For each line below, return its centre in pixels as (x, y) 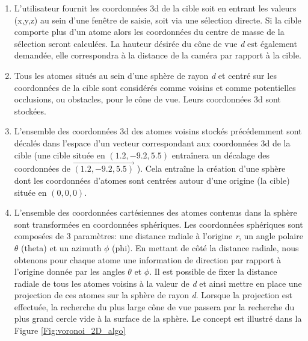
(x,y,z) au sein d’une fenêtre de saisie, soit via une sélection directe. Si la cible (158, 20)
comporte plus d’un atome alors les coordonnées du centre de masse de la (149, 32)
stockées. (30, 111)
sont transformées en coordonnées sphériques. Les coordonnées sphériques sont (159, 224)
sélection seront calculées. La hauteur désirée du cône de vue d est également (156, 43)
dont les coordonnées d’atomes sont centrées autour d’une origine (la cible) (152, 180)
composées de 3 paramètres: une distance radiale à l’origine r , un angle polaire (159, 236)
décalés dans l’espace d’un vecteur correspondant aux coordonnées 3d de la (152, 142)
